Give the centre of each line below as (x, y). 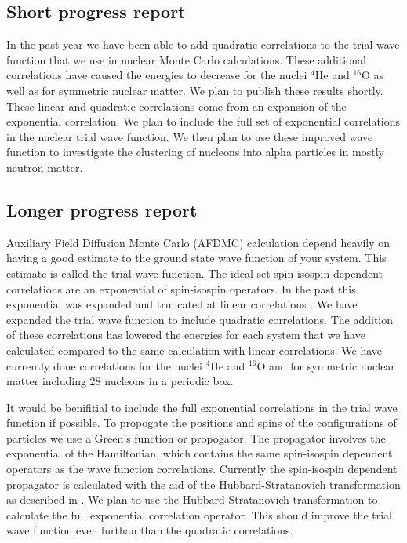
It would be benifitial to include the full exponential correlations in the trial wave (202, 407)
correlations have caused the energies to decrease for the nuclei (157, 75)
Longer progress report (102, 209)
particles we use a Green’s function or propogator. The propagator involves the (196, 437)
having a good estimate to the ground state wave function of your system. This (196, 258)
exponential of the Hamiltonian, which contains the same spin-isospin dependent (200, 453)
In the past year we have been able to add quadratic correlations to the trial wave (203, 44)
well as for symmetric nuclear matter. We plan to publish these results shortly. (195, 90)
